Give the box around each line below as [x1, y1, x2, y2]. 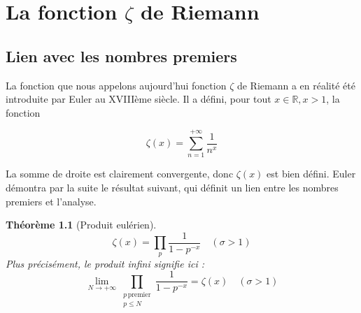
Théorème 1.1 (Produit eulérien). [6, 217, 157, 232]
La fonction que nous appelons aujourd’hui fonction [6, 78, 227, 92]
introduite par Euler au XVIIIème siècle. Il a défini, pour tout [6, 92, 271, 106]
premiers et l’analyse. [6, 194, 97, 208]
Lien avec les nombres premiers [6, 45, 237, 66]
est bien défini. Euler [267, 166, 356, 181]
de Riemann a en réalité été [236, 78, 355, 92]
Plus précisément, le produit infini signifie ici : [6, 256, 204, 270]
